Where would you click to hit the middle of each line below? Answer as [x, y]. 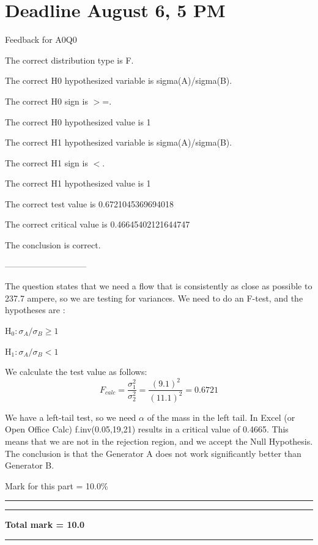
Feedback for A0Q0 [41, 39]
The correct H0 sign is [46, 101]
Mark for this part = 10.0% [57, 485]
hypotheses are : [35, 310]
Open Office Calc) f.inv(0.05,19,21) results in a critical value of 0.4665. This [147, 429]
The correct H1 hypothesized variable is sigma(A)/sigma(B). [119, 142]
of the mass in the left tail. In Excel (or [221, 417]
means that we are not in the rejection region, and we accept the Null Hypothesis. [159, 441]
